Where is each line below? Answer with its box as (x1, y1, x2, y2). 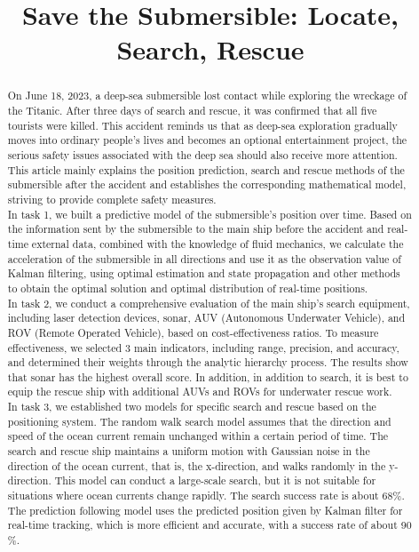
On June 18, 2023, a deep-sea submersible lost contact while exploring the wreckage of (7, 88, 407, 103)
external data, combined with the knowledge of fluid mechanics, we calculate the (31, 236, 404, 251)
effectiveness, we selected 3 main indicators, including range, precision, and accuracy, (7, 340, 399, 355)
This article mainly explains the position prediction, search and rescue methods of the (7, 162, 405, 177)
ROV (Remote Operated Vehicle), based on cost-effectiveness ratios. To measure (7, 324, 379, 340)
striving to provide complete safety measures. (7, 191, 217, 206)
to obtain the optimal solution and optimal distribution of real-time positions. (7, 280, 368, 295)
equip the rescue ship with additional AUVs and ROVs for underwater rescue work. (7, 384, 392, 399)
